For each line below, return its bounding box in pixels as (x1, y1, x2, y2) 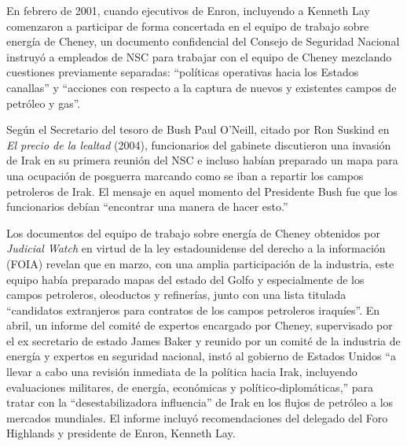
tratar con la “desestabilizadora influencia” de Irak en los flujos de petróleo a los (6, 394, 394, 411)
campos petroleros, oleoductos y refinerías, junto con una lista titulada (6, 286, 346, 303)
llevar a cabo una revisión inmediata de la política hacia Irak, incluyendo (6, 363, 357, 380)
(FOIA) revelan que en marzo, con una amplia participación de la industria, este (6, 255, 394, 271)
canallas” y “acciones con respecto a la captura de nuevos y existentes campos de (6, 79, 397, 95)
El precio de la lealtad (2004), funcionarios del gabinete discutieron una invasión (6, 136, 391, 153)
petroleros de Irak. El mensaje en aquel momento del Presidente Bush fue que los (6, 182, 398, 199)
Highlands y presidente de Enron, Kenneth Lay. (6, 425, 236, 441)
